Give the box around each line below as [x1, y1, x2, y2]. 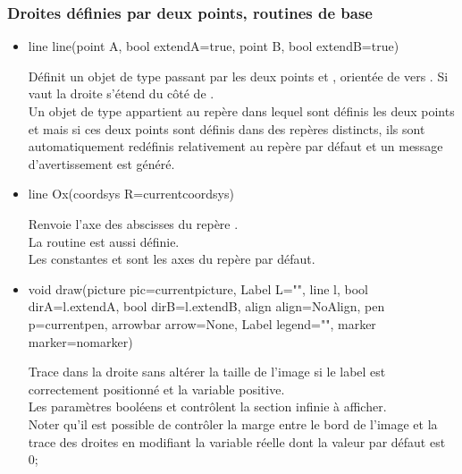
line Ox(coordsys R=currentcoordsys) [28, 184, 234, 203]
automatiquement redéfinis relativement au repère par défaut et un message [28, 137, 443, 156]
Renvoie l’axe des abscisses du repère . [28, 214, 239, 233]
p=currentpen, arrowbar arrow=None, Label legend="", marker [28, 314, 376, 333]
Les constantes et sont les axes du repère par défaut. [28, 250, 315, 268]
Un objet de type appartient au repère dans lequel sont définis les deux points [28, 102, 455, 120]
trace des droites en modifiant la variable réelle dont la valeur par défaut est [28, 432, 446, 451]
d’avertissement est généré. [28, 154, 175, 173]
